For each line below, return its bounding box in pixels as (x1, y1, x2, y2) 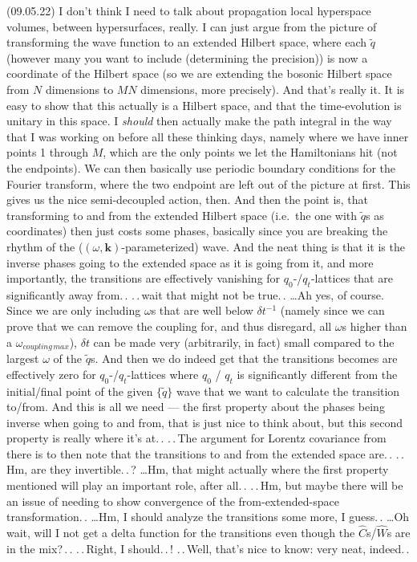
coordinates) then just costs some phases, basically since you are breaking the (6, 222, 388, 239)
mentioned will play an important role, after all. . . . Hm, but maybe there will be (6, 477, 403, 494)
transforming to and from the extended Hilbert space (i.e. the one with (6, 206, 358, 223)
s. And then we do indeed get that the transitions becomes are (90, 350, 398, 367)
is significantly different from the (237, 365, 398, 382)
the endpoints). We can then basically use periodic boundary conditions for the (6, 159, 396, 176)
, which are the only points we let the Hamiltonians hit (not (103, 144, 398, 161)
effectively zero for (6, 365, 96, 382)
